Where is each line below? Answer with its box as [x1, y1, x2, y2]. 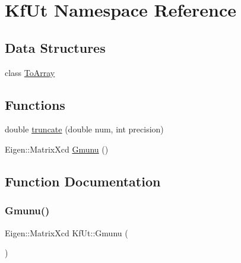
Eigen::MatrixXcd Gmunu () [5, 142, 109, 155]
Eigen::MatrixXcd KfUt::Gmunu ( [5, 226, 128, 239]
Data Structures [5, 38, 106, 56]
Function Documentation [5, 172, 161, 190]
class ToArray [5, 66, 55, 78]
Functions [5, 95, 65, 113]
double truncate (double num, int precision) [5, 123, 164, 135]
